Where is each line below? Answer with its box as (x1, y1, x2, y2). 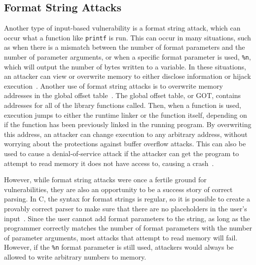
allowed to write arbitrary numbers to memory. (4, 252, 146, 262)
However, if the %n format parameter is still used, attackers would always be (4, 242, 234, 252)
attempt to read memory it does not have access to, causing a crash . (4, 158, 214, 168)
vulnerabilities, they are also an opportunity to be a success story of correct (4, 184, 233, 194)
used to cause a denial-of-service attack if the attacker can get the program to (4, 148, 239, 159)
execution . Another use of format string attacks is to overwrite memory (4, 80, 223, 91)
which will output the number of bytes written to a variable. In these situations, (4, 61, 246, 71)
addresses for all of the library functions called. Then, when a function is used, (4, 100, 241, 110)
